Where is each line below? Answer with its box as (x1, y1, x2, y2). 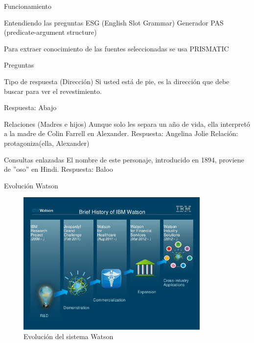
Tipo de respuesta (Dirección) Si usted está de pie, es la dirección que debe (4, 76, 230, 86)
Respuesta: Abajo (4, 102, 57, 113)
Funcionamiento (4, 1, 52, 11)
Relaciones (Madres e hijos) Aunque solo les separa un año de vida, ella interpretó (4, 118, 250, 129)
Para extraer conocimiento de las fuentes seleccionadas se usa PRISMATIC (4, 43, 229, 53)
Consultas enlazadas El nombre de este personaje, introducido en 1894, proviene (4, 154, 244, 164)
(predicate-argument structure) (4, 27, 97, 37)
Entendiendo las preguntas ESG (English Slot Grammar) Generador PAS (4, 17, 224, 27)
